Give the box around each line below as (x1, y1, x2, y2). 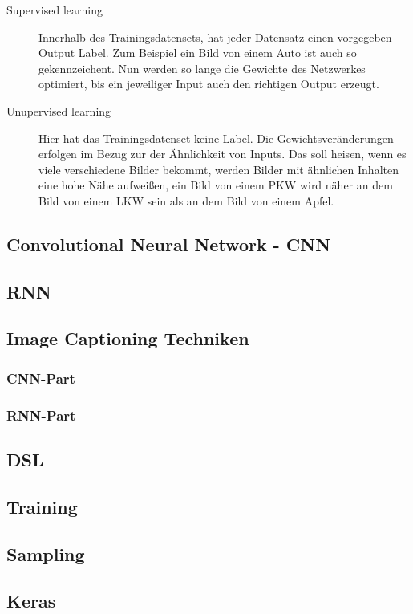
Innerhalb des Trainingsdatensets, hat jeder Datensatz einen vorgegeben (38, 28, 392, 45)
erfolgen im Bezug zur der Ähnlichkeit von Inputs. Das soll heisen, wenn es (38, 145, 407, 162)
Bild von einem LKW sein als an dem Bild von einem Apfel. (38, 192, 334, 209)
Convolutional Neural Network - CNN (6, 231, 331, 256)
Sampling (6, 541, 85, 566)
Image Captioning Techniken (6, 326, 249, 351)
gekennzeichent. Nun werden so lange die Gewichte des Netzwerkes (38, 59, 366, 76)
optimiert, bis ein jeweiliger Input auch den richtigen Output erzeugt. (38, 75, 379, 92)
